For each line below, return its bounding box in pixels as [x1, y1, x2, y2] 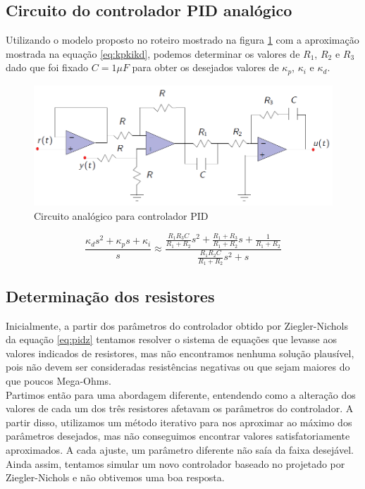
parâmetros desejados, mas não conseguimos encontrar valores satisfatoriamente [6, 428, 350, 443]
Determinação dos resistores [6, 285, 215, 307]
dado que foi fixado [6, 60, 89, 75]
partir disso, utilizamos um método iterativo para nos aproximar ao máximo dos [6, 414, 352, 429]
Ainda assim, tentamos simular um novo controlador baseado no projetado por [6, 456, 345, 471]
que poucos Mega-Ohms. [6, 373, 111, 388]
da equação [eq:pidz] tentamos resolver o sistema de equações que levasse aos [6, 332, 337, 347]
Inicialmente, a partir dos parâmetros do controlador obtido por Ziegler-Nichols [6, 318, 348, 333]
